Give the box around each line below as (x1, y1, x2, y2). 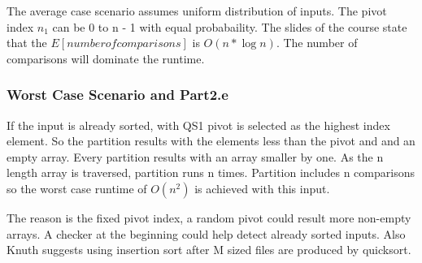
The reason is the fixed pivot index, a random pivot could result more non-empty (7, 209, 411, 226)
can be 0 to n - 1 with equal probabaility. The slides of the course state (52, 18, 407, 35)
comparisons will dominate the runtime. (7, 50, 205, 67)
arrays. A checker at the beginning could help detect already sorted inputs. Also (7, 225, 406, 242)
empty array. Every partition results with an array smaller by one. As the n (7, 148, 384, 165)
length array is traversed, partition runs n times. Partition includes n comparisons (7, 164, 415, 181)
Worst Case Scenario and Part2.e (7, 84, 228, 105)
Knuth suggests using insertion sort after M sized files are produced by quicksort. (7, 241, 411, 258)
